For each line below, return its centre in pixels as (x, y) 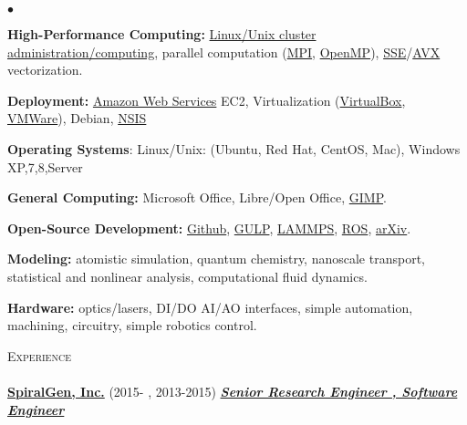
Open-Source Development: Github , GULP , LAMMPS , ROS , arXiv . (209, 228)
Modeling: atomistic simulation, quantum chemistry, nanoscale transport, (216, 259)
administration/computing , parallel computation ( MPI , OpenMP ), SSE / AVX (224, 52)
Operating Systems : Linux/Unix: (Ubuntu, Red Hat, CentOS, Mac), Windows (234, 148)
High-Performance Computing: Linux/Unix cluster (162, 34)
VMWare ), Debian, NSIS (77, 118)
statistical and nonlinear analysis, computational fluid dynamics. (187, 276)
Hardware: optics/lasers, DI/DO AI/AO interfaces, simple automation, (210, 307)
